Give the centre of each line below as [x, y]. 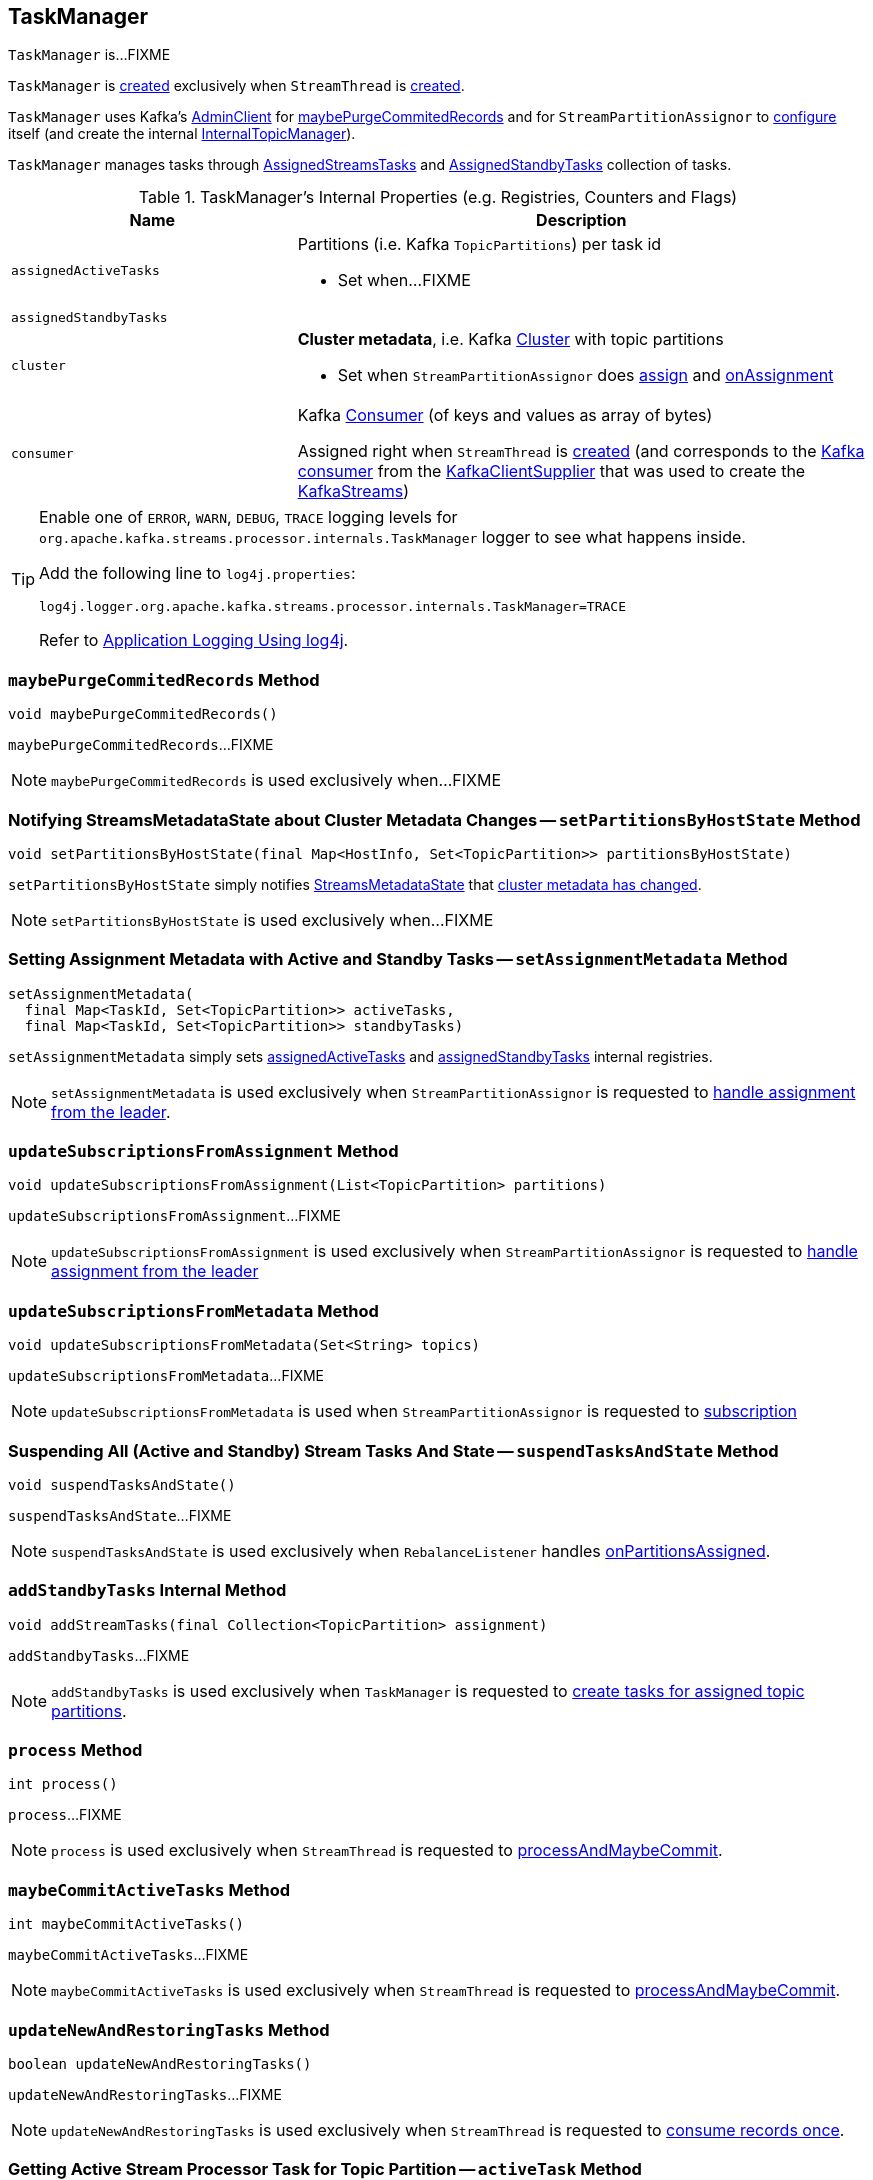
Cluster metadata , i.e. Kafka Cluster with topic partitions [510, 339]
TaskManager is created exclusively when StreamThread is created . [236, 86]
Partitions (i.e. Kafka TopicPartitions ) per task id [479, 244]
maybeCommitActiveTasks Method [149, 1889]
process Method [75, 1750]
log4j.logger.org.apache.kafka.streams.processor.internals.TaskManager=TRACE [332, 607]
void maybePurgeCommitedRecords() [143, 714]
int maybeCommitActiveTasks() [126, 1924]
